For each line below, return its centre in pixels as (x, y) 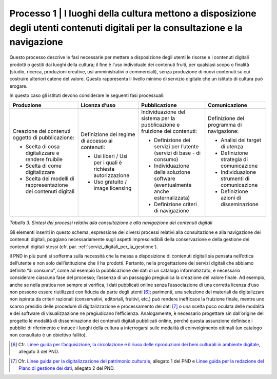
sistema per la (158, 118)
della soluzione (172, 172)
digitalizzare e (42, 153)
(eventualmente (173, 185)
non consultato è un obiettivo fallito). (48, 335)
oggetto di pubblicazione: (43, 137)
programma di (225, 125)
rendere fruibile (44, 159)
